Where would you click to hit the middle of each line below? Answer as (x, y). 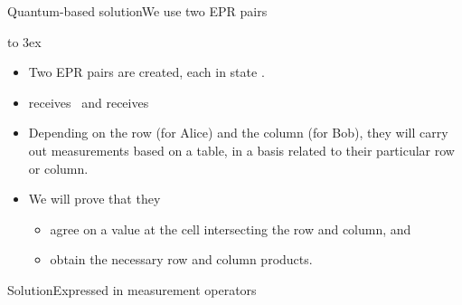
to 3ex (24, 41)
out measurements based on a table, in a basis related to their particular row (241, 150)
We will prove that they (94, 199)
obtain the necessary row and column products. (181, 259)
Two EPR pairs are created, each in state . (146, 72)
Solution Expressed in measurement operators (132, 289)
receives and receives (89, 102)
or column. (58, 168)
